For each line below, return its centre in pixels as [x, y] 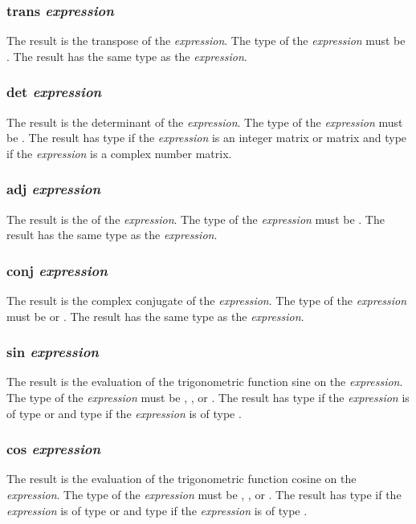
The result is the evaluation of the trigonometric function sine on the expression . [205, 382]
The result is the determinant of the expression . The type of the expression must [205, 122]
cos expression [54, 449]
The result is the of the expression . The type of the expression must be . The [196, 219]
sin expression [53, 352]
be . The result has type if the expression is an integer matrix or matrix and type [207, 138]
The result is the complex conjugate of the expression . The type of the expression [207, 301]
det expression [54, 92]
